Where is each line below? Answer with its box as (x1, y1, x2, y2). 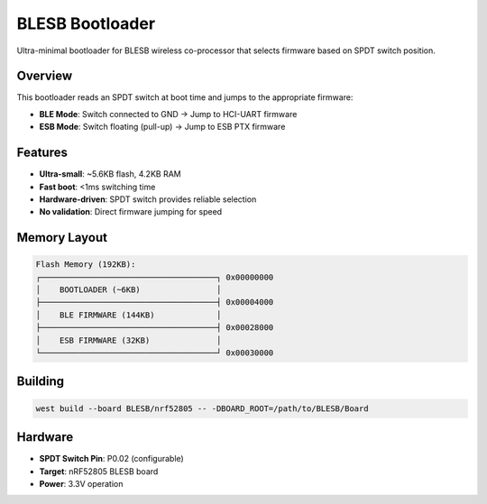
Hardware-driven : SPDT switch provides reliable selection (39, 194, 257, 205)
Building (16, 374, 65, 389)
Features (16, 145, 68, 160)
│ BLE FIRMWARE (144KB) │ (35, 309, 222, 320)
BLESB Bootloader (16, 14, 156, 33)
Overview (16, 69, 73, 84)
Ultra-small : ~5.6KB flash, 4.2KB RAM (39, 169, 181, 179)
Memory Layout (16, 230, 108, 245)
